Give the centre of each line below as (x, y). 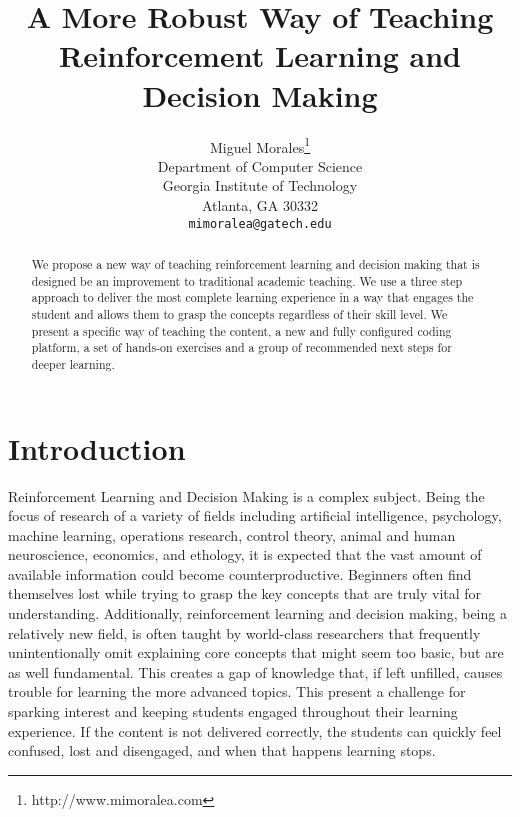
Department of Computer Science (260, 165)
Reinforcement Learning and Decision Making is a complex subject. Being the (246, 495)
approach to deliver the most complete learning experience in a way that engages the (252, 297)
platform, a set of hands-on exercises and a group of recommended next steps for (241, 347)
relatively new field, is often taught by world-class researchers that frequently (244, 632)
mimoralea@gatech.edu (260, 223)
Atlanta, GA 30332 (260, 204)
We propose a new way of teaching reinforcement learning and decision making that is (255, 263)
